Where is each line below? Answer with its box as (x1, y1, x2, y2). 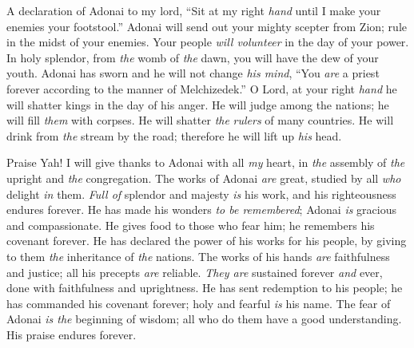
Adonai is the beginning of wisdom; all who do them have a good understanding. (6, 310, 402, 327)
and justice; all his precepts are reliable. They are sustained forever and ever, (6, 263, 383, 280)
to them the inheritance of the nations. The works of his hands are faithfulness (6, 247, 390, 264)
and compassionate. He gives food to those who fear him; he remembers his (6, 216, 375, 233)
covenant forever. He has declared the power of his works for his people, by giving (6, 232, 407, 249)
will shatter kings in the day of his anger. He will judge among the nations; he (6, 96, 389, 113)
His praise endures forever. (6, 326, 137, 342)
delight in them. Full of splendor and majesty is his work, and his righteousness (6, 185, 396, 202)
